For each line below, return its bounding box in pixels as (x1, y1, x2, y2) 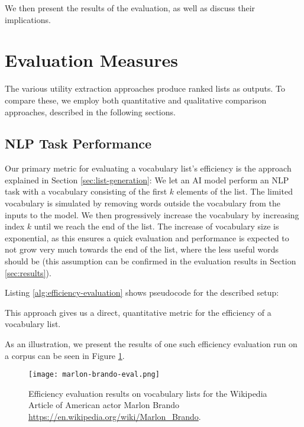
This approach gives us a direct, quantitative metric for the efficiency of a (5, 306, 271, 318)
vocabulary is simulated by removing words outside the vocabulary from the (5, 197, 281, 209)
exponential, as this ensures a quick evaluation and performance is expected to (5, 231, 289, 244)
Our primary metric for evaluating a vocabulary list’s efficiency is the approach (5, 162, 292, 174)
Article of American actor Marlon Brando (28, 399, 180, 411)
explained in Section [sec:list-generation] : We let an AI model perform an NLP (5, 173, 289, 186)
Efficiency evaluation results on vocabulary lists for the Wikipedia (28, 387, 267, 399)
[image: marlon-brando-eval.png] (28, 370, 160, 379)
